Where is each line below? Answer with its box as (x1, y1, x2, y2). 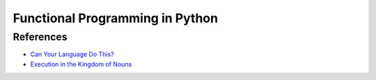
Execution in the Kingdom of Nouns (30, 60, 132, 68)
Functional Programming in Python (13, 10, 219, 26)
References (13, 31, 68, 43)
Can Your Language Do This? (30, 50, 114, 58)
